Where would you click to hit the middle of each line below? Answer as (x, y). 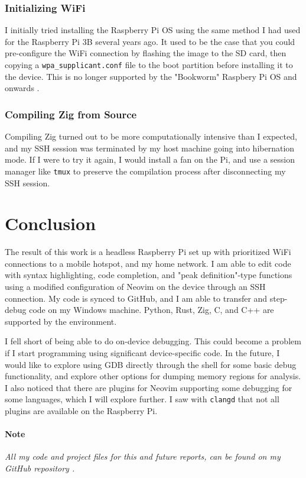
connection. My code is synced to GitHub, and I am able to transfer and (136, 298)
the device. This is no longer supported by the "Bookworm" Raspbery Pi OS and (151, 76)
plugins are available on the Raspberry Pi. (81, 411)
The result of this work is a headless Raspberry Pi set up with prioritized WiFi (148, 252)
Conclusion (51, 223)
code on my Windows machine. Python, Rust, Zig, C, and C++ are (152, 310)
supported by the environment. (61, 321)
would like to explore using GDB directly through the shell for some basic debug (151, 364)
